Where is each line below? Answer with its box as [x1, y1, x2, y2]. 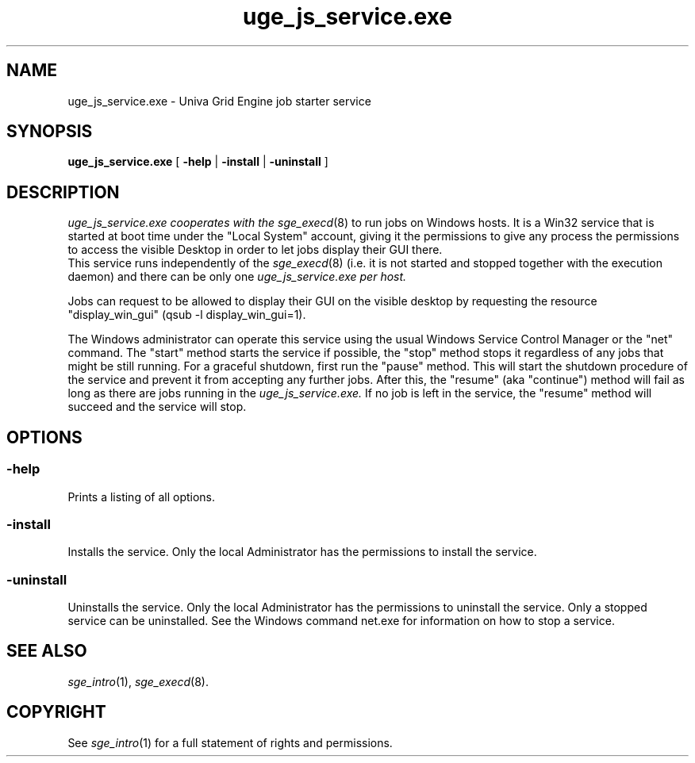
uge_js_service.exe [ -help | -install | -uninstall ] [67, 155, 328, 169]
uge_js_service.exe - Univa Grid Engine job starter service [67, 94, 371, 108]
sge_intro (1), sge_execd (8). [67, 674, 209, 688]
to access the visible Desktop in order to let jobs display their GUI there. [67, 243, 443, 257]
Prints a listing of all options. [67, 489, 216, 504]
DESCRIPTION [6, 182, 120, 202]
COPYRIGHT [6, 702, 106, 723]
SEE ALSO [6, 641, 87, 661]
